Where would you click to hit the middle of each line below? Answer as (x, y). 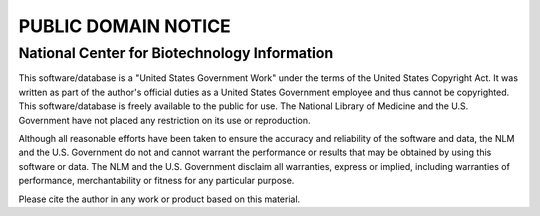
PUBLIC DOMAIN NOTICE (125, 26)
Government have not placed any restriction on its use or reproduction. (164, 120)
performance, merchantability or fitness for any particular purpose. (156, 181)
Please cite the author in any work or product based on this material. (159, 199)
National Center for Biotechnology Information (176, 53)
